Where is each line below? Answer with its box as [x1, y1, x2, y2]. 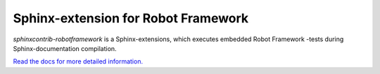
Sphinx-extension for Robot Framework [13, 10, 249, 26]
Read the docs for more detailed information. [13, 57, 144, 66]
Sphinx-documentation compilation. [13, 44, 117, 52]
